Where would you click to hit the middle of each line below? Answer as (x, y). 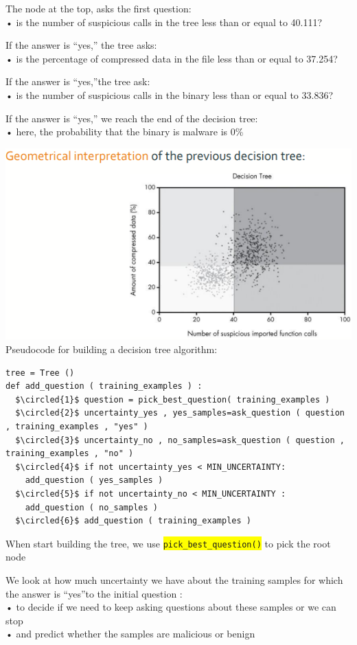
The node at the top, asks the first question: (99, 8)
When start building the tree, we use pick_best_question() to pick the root (168, 543)
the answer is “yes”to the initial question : (94, 593)
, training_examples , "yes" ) (77, 427)
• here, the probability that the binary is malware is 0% (125, 132)
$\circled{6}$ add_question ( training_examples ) (133, 521)
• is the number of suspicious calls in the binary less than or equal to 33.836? (170, 94)
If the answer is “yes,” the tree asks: (81, 45)
